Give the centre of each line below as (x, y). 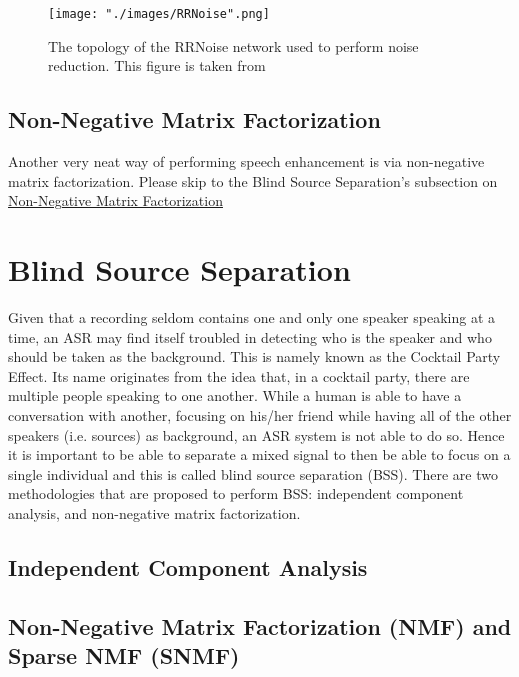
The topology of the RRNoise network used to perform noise (233, 45)
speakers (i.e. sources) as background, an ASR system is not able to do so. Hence (256, 434)
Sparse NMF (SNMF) (124, 655)
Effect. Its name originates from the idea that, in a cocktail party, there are (239, 375)
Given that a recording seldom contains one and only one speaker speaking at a (252, 316)
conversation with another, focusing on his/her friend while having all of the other (260, 414)
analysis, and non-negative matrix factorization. (154, 512)
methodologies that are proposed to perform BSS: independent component (236, 493)
